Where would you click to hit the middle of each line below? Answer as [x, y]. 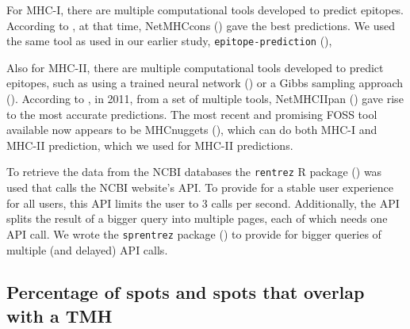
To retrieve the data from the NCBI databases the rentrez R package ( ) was [194, 172]
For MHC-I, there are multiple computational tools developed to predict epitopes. [205, 10]
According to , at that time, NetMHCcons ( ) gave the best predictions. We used [201, 25]
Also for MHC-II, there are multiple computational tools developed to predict [195, 67]
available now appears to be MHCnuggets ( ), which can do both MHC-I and [192, 130]
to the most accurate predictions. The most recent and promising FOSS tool [192, 114]
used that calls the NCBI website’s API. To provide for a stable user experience [200, 187]
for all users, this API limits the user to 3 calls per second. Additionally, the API [203, 203]
